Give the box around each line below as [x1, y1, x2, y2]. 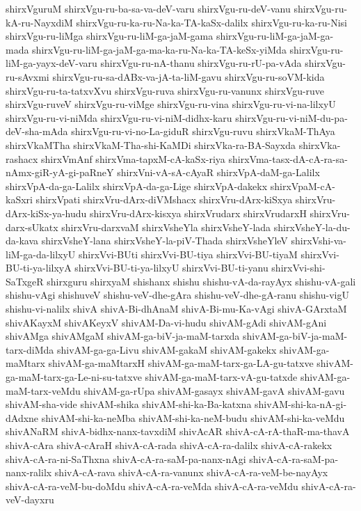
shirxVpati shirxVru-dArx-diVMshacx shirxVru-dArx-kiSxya [35, 192, 293, 207]
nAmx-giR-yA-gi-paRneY [6, 165, 114, 180]
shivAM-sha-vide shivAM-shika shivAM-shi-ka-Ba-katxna [6, 397, 252, 411]
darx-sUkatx [6, 219, 58, 234]
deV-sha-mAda [6, 124, 68, 139]
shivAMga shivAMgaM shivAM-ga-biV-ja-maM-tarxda [6, 329, 240, 343]
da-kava [6, 233, 39, 248]
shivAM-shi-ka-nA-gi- [255, 397, 347, 411]
